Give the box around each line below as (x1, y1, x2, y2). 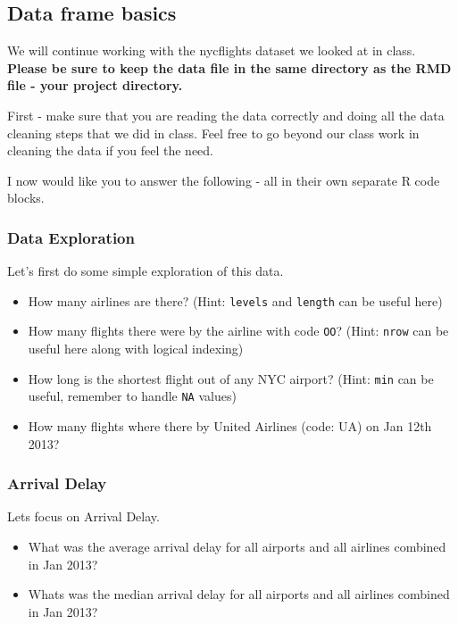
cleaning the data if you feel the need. (7, 141, 213, 160)
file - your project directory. (7, 76, 183, 95)
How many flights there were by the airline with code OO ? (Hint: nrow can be (28, 321, 449, 340)
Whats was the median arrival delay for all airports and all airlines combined (28, 585, 450, 603)
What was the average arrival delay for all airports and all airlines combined (28, 537, 446, 555)
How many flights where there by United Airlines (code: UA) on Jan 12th (28, 416, 432, 435)
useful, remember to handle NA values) (28, 387, 237, 405)
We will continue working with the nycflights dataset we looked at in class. (7, 41, 416, 60)
